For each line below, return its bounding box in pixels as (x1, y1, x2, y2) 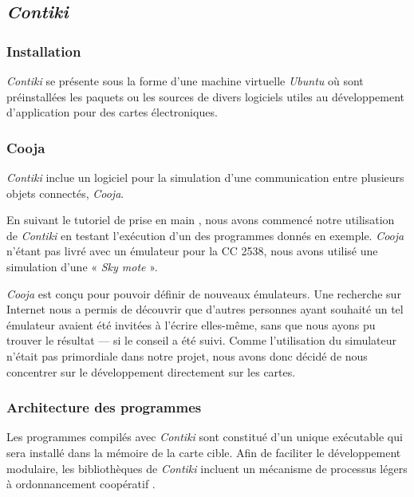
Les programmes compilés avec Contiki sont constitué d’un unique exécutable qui (6, 428, 403, 445)
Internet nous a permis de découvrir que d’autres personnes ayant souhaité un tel (6, 301, 404, 318)
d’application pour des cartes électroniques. (6, 104, 218, 120)
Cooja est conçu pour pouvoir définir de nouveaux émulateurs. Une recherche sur (6, 285, 401, 302)
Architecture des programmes (6, 397, 202, 417)
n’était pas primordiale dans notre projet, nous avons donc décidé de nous (6, 347, 368, 364)
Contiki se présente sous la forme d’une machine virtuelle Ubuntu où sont (6, 73, 364, 89)
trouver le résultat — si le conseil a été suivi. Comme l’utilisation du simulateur (6, 332, 397, 349)
